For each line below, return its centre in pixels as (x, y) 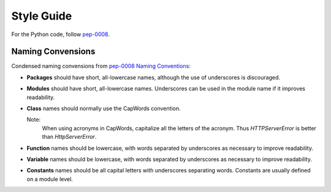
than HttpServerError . (69, 137)
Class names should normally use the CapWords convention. (104, 109)
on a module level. (50, 179)
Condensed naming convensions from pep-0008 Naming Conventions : (101, 66)
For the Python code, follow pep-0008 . (60, 34)
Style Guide (42, 16)
